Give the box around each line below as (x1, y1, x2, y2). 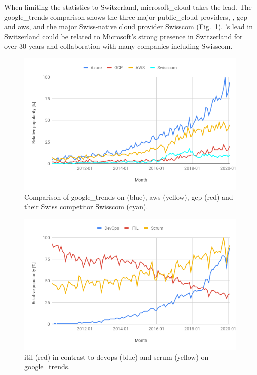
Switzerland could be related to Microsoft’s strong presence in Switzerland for (4, 31, 243, 41)
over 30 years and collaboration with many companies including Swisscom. (4, 41, 233, 51)
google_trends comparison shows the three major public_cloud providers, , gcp (4, 11, 247, 22)
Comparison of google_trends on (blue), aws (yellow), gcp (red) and (24, 191, 233, 202)
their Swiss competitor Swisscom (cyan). (24, 201, 148, 212)
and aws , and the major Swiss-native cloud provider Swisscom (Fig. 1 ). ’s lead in (4, 21, 253, 32)
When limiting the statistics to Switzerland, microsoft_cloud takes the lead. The (4, 2, 252, 12)
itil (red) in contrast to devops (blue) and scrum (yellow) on (24, 351, 209, 362)
